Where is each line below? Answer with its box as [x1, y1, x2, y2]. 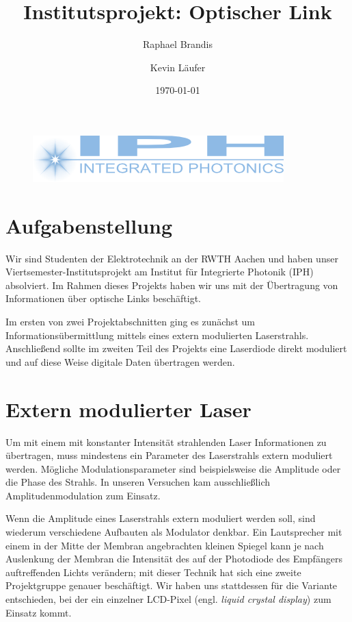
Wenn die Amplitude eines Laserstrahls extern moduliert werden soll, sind [5, 511, 316, 525]
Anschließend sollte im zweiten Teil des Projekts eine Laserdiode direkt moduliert [5, 341, 347, 356]
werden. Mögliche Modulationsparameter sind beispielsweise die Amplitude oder [5, 461, 341, 475]
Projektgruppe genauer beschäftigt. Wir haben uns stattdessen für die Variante [5, 578, 338, 593]
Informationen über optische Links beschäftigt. [5, 291, 201, 306]
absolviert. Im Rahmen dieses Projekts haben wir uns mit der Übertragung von [5, 277, 338, 292]
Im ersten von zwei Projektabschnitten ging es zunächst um [5, 314, 255, 328]
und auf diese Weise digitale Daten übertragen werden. [5, 354, 235, 369]
